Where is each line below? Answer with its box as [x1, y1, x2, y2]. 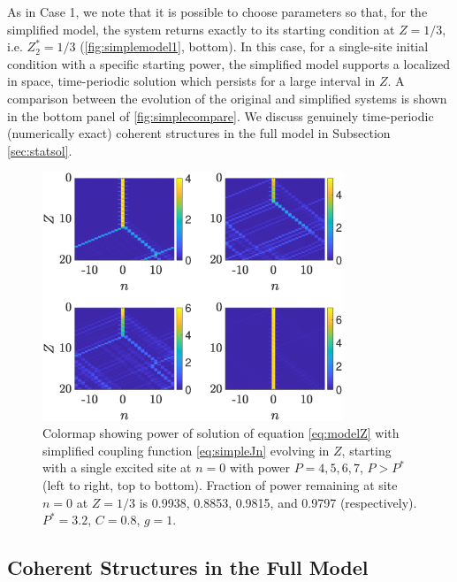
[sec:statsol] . [7, 141, 72, 159]
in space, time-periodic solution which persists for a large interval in [7, 72, 376, 90]
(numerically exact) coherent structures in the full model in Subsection [7, 124, 391, 142]
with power [229, 458, 291, 477]
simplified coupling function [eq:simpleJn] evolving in [42, 440, 330, 459]
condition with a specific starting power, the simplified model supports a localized [7, 54, 451, 73]
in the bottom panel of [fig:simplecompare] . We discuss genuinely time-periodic [7, 106, 434, 125]
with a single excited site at [42, 458, 192, 477]
